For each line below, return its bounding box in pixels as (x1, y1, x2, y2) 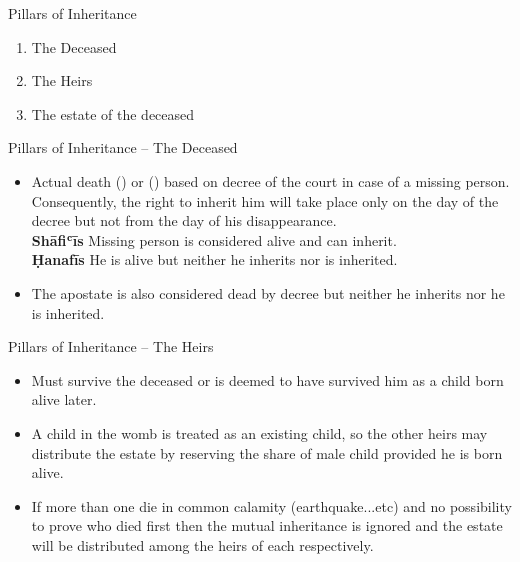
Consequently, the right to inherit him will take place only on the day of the (31, 190, 499, 211)
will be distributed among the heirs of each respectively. (31, 534, 374, 555)
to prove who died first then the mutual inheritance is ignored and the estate (31, 515, 503, 536)
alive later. (31, 389, 97, 410)
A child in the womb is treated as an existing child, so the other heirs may (31, 422, 488, 443)
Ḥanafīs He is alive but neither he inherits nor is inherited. (31, 249, 398, 270)
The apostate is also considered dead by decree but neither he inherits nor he (31, 282, 505, 303)
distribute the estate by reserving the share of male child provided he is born (31, 442, 503, 463)
